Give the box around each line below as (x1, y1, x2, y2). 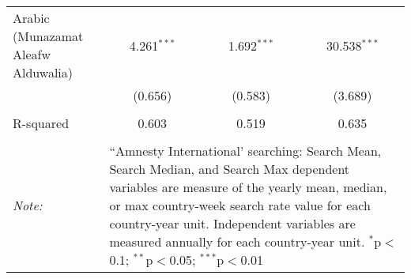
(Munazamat (13, 27, 84, 45)
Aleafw (13, 45, 51, 63)
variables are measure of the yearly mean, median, (109, 178, 387, 196)
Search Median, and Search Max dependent (109, 160, 350, 178)
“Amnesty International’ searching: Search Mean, (109, 141, 382, 160)
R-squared (13, 114, 70, 132)
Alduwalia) (13, 63, 74, 81)
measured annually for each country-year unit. (109, 232, 365, 251)
